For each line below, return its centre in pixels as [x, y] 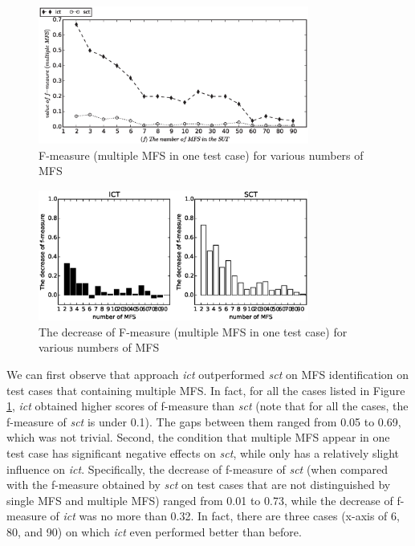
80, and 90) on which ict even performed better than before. [154, 531]
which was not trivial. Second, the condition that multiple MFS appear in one [198, 437]
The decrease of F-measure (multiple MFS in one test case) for [193, 331]
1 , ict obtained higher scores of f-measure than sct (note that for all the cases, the [207, 406]
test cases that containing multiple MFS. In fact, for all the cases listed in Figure [206, 390]
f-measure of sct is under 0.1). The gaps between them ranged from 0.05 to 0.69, [204, 421]
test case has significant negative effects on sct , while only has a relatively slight [203, 452]
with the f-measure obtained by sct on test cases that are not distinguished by [199, 485]
